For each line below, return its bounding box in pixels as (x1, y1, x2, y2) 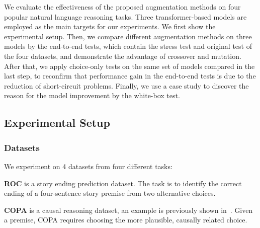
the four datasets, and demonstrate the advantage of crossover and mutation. (4, 50, 241, 61)
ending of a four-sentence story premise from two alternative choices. (4, 188, 216, 198)
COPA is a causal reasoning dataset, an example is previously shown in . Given (4, 204, 253, 215)
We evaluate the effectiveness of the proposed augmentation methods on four (4, 2, 241, 12)
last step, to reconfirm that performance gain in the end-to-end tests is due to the (4, 70, 256, 81)
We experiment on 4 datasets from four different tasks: (4, 161, 172, 171)
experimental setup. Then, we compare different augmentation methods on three (4, 31, 252, 41)
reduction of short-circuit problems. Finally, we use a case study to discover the (4, 80, 249, 91)
